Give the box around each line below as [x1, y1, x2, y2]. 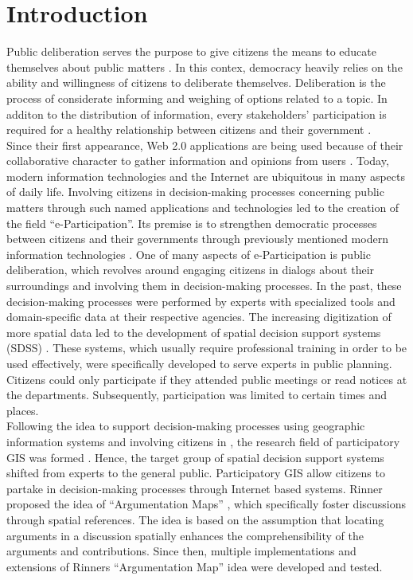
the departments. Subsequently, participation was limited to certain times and [6, 386, 388, 403]
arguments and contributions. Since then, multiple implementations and [6, 543, 357, 559]
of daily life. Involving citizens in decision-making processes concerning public [6, 183, 384, 200]
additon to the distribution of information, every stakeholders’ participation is [6, 105, 387, 122]
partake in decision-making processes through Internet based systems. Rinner [6, 480, 383, 496]
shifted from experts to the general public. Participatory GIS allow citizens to [6, 464, 385, 481]
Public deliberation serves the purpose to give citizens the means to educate [6, 43, 376, 60]
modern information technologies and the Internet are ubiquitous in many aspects [6, 167, 405, 184]
